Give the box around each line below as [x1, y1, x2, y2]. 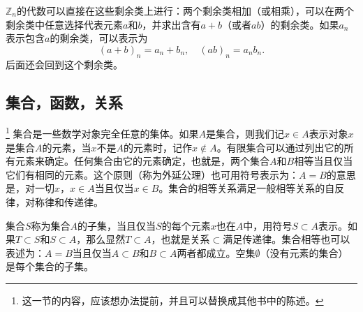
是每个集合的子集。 [6, 259, 94, 274]
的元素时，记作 [124, 140, 193, 154]
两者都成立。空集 [177, 245, 255, 260]
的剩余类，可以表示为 [50, 31, 148, 45]
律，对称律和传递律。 [6, 195, 103, 209]
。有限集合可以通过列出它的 [216, 140, 344, 154]
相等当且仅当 [294, 154, 353, 168]
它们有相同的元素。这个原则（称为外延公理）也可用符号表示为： [6, 167, 299, 181]
